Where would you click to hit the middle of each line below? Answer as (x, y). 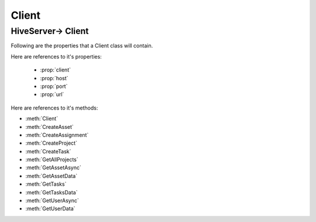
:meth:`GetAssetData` (51, 176)
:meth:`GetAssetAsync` (53, 168)
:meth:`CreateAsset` (50, 127)
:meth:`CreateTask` (48, 151)
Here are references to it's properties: (56, 56)
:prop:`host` (54, 78)
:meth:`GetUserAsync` (52, 201)
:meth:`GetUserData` (50, 209)
